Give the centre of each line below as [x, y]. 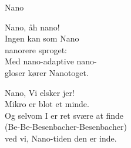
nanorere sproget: [36, 49]
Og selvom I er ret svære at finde [64, 115]
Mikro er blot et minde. [47, 104]
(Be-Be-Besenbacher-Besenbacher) [66, 127]
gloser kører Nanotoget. [47, 72]
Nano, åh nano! [32, 27]
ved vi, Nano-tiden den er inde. [61, 138]
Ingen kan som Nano [42, 38]
